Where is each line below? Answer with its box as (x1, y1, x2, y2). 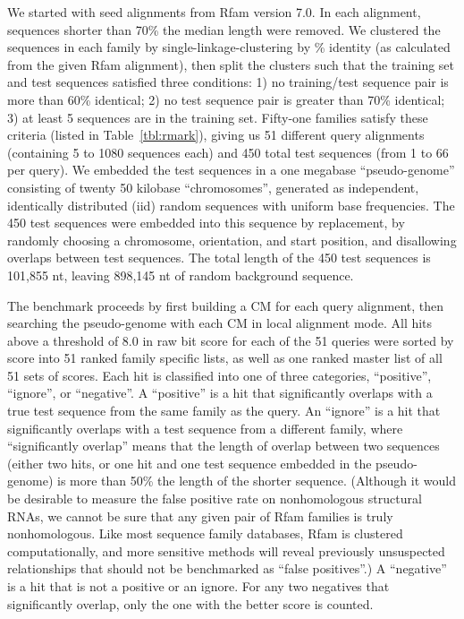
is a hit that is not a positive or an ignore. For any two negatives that (7, 577, 390, 595)
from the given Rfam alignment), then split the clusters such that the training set (7, 55, 455, 73)
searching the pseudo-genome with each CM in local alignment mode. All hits (7, 314, 433, 332)
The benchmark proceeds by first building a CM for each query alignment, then (7, 296, 444, 314)
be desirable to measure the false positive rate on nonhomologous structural (7, 489, 422, 508)
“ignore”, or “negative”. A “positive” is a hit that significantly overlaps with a (7, 383, 433, 402)
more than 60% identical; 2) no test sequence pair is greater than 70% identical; (7, 90, 445, 108)
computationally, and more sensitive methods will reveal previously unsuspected (7, 541, 445, 560)
